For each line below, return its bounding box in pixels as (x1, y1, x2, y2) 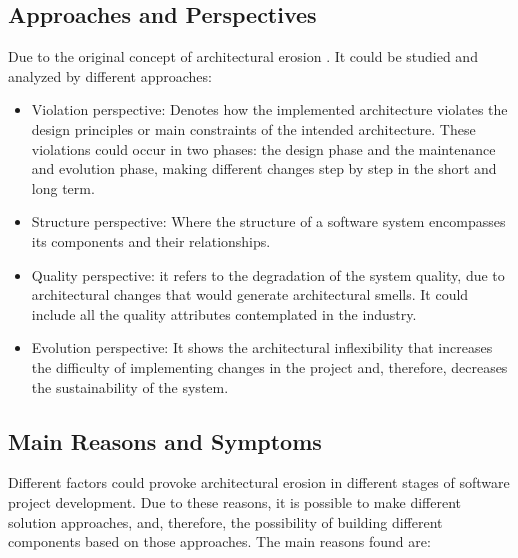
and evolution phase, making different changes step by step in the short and (31, 158, 497, 179)
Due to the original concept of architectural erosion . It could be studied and (8, 46, 478, 67)
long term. (31, 177, 95, 198)
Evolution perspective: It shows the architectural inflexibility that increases (31, 337, 493, 358)
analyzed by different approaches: (8, 65, 212, 86)
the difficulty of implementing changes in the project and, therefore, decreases (31, 356, 508, 377)
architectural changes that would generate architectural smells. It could (31, 284, 469, 305)
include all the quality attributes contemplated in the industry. (31, 303, 417, 324)
